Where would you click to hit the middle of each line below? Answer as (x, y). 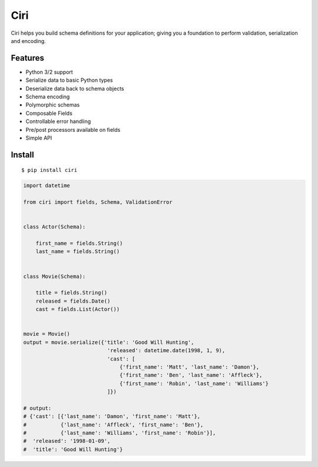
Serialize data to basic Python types (69, 80)
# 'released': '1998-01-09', (67, 441)
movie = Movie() (47, 334)
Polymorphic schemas (53, 105)
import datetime (47, 186)
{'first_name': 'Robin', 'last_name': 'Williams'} (194, 383)
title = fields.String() (72, 293)
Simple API (39, 138)
